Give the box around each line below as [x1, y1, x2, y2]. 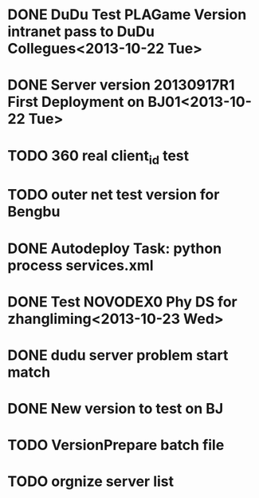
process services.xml [7, 256, 154, 275]
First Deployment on [7, 93, 145, 111]
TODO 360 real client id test [7, 146, 189, 168]
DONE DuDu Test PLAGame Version [7, 6, 247, 24]
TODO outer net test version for [7, 186, 220, 204]
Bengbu [7, 203, 61, 221]
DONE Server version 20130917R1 [7, 76, 236, 94]
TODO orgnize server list [7, 472, 175, 491]
